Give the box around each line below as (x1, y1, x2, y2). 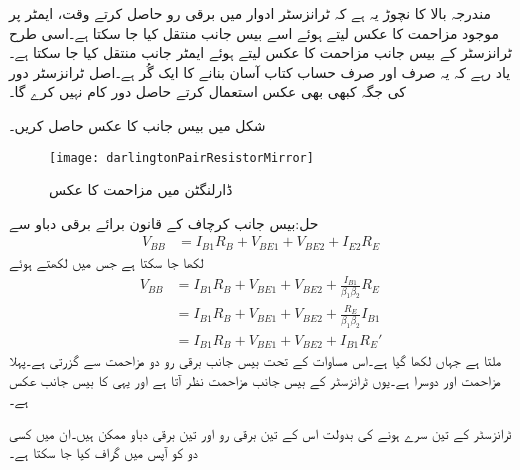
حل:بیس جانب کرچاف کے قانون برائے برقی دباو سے (9, 212, 319, 233)
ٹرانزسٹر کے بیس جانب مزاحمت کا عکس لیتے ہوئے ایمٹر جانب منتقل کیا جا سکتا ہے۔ (9, 42, 512, 63)
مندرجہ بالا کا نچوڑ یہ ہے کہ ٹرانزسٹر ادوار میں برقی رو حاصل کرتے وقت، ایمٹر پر (9, 3, 491, 23)
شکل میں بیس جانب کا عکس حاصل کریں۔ (9, 114, 266, 135)
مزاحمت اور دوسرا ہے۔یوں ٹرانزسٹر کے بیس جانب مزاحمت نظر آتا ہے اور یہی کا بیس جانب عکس (9, 369, 501, 390)
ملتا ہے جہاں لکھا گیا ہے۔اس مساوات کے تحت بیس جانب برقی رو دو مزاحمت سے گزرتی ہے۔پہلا (9, 350, 502, 370)
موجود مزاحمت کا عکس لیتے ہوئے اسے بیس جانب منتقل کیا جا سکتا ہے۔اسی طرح (9, 22, 499, 43)
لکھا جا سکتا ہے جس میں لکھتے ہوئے (9, 251, 204, 272)
